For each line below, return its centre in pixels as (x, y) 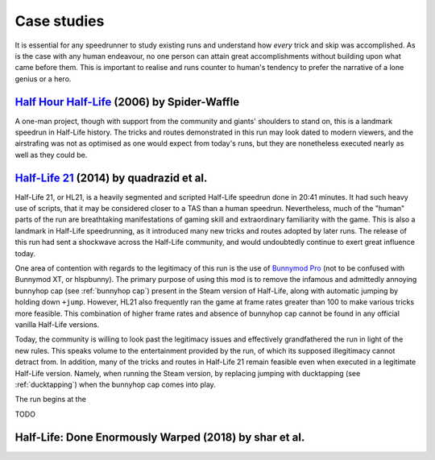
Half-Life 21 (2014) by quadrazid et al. (111, 178)
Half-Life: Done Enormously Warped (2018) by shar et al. (160, 437)
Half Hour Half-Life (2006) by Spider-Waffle (127, 102)
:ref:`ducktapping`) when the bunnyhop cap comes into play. (116, 384)
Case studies (60, 21)
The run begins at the (50, 400)
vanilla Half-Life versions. (57, 325)
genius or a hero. (43, 79)
